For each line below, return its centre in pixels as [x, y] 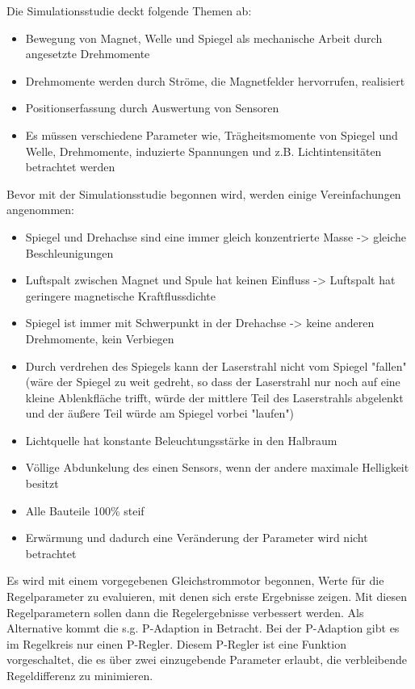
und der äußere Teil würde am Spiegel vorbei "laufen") [160, 413]
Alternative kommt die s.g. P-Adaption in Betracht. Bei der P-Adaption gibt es [203, 628]
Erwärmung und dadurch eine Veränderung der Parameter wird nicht [197, 538]
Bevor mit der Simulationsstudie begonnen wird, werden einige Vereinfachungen [204, 193]
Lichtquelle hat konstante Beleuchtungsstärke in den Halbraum [181, 440]
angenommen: [40, 210]
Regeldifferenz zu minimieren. [80, 675]
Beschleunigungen [69, 252]
